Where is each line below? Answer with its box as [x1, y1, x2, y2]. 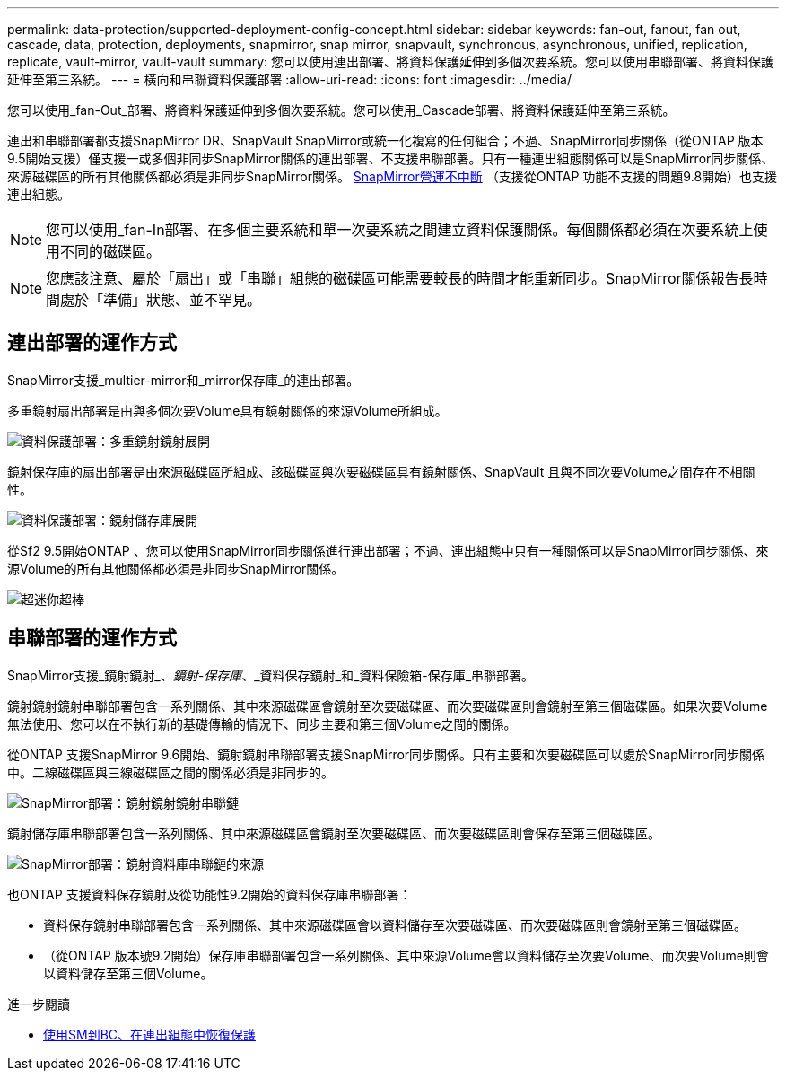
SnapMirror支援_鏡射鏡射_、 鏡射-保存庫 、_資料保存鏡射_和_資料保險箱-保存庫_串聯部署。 [7, 667, 535, 683]
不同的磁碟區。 [60, 242, 162, 260]
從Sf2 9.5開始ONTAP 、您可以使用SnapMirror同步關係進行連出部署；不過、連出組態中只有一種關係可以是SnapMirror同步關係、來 [7, 542, 769, 558]
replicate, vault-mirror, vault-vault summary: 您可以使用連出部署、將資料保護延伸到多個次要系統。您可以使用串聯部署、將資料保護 [7, 54, 774, 69]
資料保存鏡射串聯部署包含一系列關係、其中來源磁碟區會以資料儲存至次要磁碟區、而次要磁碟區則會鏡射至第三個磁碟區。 [43, 916, 747, 933]
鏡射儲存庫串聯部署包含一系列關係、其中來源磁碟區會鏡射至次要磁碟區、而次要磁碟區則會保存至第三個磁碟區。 [7, 825, 660, 841]
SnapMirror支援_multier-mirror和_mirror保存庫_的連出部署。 [7, 372, 360, 388]
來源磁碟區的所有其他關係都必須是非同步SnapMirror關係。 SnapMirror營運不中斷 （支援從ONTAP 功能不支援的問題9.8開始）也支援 [7, 169, 778, 184]
